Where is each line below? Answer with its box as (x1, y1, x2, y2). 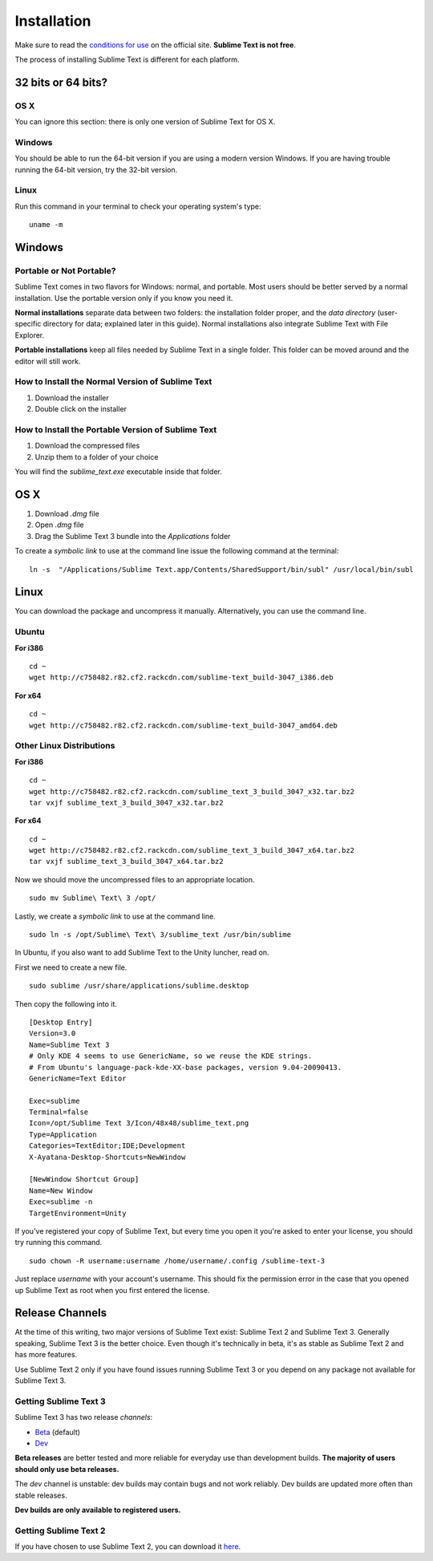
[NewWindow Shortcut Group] (29, 1175, 140, 1184)
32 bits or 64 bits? (14, 75, 108, 89)
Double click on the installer (34, 404, 127, 414)
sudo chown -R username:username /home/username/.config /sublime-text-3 (29, 1256, 326, 1265)
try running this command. (14, 1238, 103, 1247)
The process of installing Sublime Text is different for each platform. (14, 55, 240, 64)
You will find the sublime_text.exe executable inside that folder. (14, 467, 222, 476)
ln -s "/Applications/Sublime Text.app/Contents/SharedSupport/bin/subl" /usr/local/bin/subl (29, 565, 415, 574)
